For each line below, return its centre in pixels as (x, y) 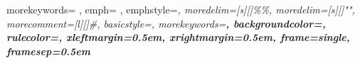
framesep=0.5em (48, 51)
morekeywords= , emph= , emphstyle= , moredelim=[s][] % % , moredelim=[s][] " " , (181, 9)
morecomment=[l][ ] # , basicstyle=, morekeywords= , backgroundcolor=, (166, 23)
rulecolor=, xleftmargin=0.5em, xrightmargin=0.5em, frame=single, (178, 37)
